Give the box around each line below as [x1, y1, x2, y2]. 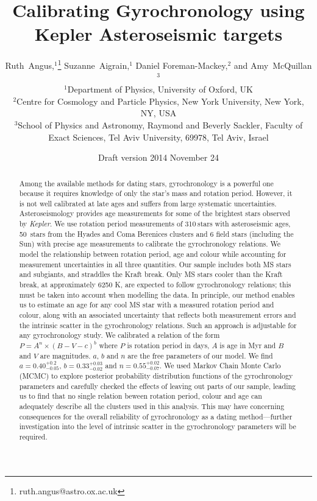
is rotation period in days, [127, 340, 210, 351]
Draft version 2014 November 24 [98, 151, 219, 164]
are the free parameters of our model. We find [127, 350, 273, 360]
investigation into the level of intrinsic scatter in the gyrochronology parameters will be [19, 421, 296, 432]
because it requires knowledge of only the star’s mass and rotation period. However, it [19, 188, 293, 198]
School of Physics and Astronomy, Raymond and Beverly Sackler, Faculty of [18, 118, 303, 131]
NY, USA [140, 107, 177, 119]
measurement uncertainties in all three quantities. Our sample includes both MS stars [19, 259, 291, 269]
